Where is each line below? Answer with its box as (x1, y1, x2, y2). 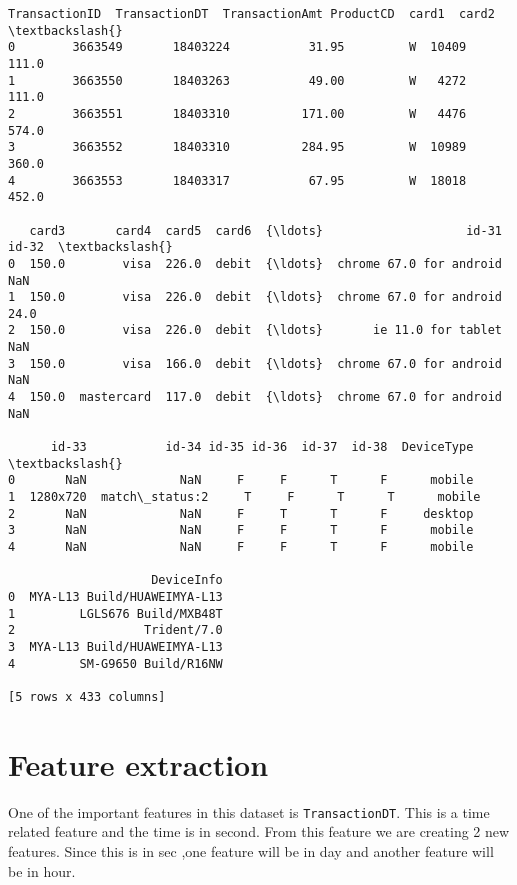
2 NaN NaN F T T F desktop (8, 506, 474, 521)
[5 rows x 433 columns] (8, 689, 166, 704)
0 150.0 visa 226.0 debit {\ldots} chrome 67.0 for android (8, 256, 502, 271)
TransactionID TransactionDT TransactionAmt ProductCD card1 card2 (8, 7, 495, 21)
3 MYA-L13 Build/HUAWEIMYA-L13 (8, 639, 223, 654)
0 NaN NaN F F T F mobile (8, 473, 474, 488)
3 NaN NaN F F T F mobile (8, 523, 474, 538)
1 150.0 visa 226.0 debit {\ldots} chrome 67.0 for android (8, 290, 502, 305)
